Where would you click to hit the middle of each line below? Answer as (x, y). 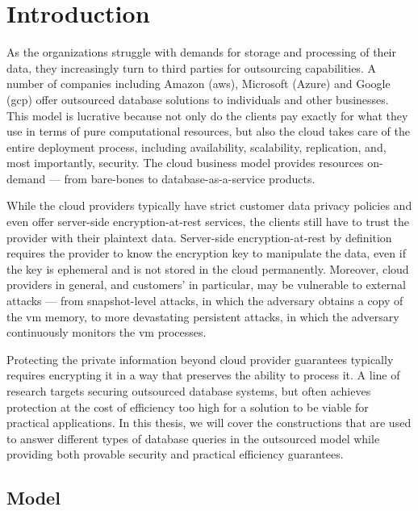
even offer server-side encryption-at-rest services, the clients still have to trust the (208, 222)
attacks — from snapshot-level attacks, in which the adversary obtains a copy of (205, 301)
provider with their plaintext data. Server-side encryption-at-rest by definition (199, 237)
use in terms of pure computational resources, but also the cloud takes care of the (208, 131)
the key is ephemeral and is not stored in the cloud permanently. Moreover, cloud (208, 268)
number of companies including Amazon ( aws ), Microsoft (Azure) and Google (199, 84)
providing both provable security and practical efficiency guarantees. (175, 454)
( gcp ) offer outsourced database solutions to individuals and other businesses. (198, 99)
